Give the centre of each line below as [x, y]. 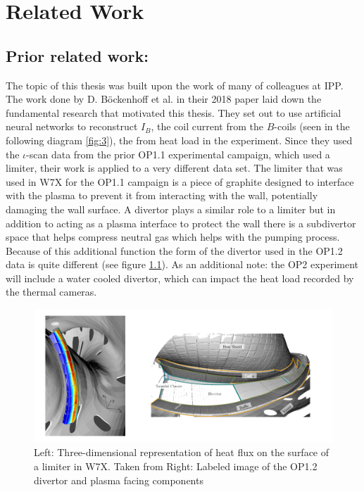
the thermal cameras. [51, 292]
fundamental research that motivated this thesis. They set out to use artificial [174, 112]
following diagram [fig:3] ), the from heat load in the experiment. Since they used [179, 140]
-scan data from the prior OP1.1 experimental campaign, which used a [178, 154]
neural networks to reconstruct [72, 126]
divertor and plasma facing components [119, 480]
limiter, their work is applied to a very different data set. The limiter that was [174, 168]
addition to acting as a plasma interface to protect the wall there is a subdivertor [181, 223]
